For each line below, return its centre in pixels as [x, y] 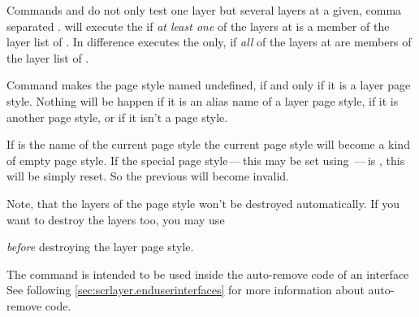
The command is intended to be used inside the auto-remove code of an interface [208, 274]
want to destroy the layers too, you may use [116, 219]
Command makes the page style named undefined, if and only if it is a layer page [209, 85]
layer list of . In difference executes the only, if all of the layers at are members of [209, 42]
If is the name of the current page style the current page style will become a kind [208, 144]
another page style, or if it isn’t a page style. [117, 117]
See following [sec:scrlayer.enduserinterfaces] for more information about [186, 290]
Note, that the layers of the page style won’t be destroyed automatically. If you [203, 203]
